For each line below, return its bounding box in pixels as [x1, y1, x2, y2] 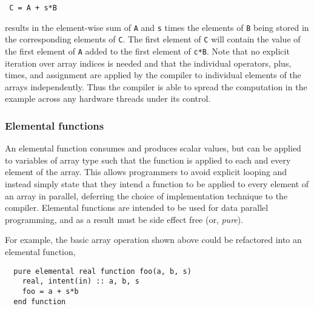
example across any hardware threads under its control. [5, 92, 211, 105]
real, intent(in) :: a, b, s [22, 277, 139, 286]
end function [13, 297, 66, 306]
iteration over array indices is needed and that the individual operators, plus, [5, 56, 292, 69]
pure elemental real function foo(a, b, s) [13, 267, 192, 276]
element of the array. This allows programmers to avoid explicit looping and [5, 165, 287, 178]
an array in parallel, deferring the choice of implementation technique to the [5, 189, 288, 202]
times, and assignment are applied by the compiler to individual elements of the [5, 68, 301, 81]
